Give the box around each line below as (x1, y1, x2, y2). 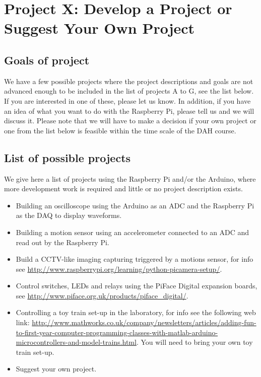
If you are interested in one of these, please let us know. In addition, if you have (4, 95, 251, 106)
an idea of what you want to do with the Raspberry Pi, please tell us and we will (4, 105, 254, 116)
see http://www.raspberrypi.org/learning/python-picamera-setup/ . (16, 263, 222, 274)
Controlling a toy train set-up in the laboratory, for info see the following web (16, 307, 256, 318)
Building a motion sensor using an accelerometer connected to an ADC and (16, 227, 249, 237)
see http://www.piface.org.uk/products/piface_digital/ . (16, 290, 188, 300)
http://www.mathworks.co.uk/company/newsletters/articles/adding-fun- (32, 317, 256, 328)
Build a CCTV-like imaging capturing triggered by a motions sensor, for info (16, 254, 253, 264)
